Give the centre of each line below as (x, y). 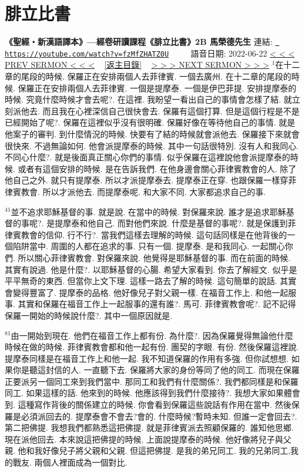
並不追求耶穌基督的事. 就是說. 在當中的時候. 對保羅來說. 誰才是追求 (140, 211)
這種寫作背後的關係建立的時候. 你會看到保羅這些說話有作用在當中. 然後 (155, 405)
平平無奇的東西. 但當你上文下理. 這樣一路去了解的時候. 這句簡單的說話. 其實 (151, 281)
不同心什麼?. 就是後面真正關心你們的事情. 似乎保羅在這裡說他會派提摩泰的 (148, 157)
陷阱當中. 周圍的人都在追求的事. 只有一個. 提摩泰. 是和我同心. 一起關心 (149, 246)
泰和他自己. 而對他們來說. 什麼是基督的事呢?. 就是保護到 (180, 223)
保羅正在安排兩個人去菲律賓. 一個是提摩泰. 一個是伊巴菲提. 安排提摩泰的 (157, 88)
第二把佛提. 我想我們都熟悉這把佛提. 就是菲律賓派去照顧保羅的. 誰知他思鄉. (149, 428)
